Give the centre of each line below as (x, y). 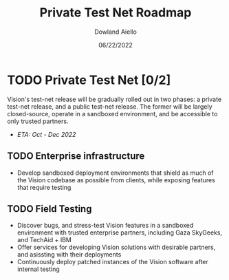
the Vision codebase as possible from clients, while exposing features (116, 180)
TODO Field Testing (50, 209)
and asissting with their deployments (69, 255)
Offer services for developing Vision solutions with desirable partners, (116, 247)
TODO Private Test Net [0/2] (89, 80)
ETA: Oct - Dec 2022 (46, 134)
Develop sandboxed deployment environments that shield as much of (116, 173)
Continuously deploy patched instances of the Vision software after (112, 262)
